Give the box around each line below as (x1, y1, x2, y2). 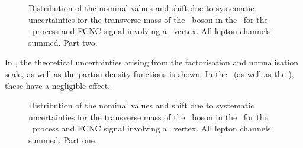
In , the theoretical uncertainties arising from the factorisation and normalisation (5, 56, 299, 68)
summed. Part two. (28, 36, 98, 48)
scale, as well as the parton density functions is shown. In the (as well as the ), (5, 67, 294, 80)
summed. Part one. (28, 133, 97, 146)
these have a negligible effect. (5, 79, 111, 91)
